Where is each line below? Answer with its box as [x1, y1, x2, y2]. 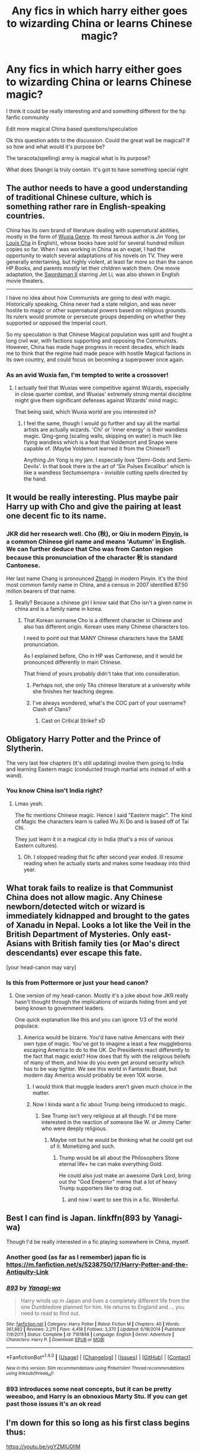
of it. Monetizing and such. [50, 1142, 115, 1150]
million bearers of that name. [6, 587, 76, 594]
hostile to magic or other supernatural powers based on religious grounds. [6, 306, 188, 313]
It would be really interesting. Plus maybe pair [6, 492, 179, 503]
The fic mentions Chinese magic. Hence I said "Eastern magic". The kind [14, 811, 192, 818]
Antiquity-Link [6, 1268, 49, 1276]
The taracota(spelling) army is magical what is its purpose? [6, 154, 150, 161]
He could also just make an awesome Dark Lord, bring [59, 1172, 191, 1179]
